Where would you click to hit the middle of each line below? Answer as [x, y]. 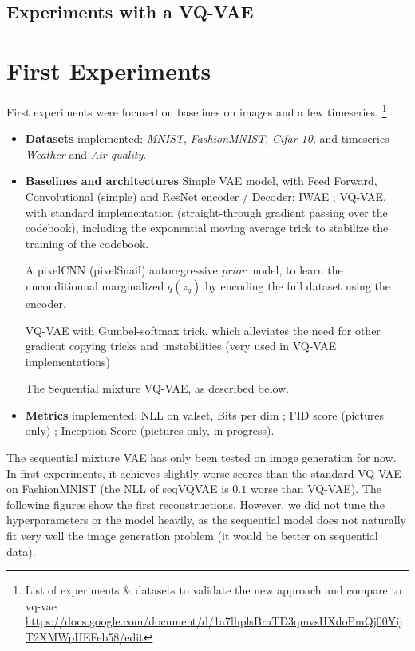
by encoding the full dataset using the [298, 285]
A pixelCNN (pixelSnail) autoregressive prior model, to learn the [184, 270]
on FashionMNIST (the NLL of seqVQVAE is [118, 489]
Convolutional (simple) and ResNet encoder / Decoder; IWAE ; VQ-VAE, [206, 196]
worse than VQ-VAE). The [316, 489]
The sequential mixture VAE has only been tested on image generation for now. [202, 458]
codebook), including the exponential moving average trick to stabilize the [207, 228]
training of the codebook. [87, 243]
